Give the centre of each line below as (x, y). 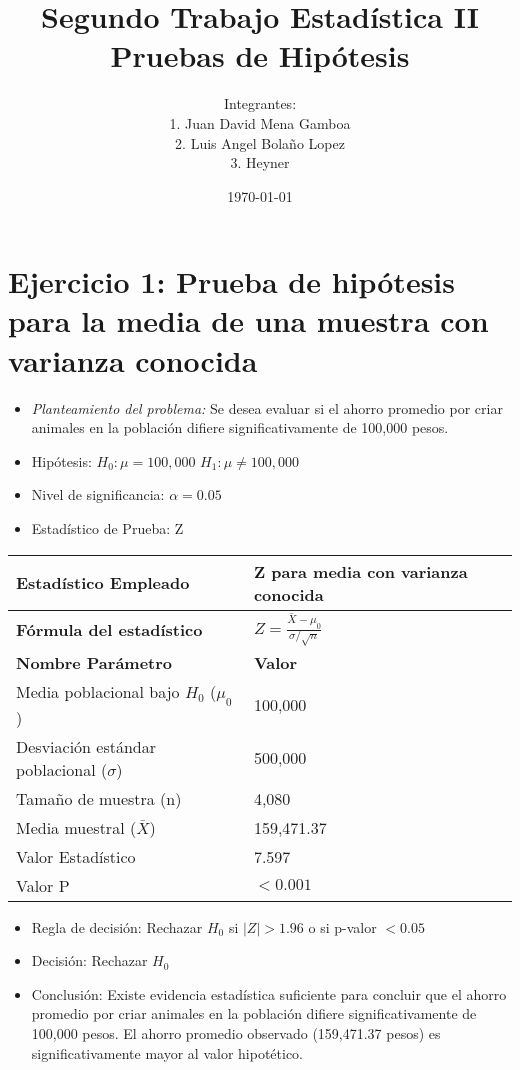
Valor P (43, 885)
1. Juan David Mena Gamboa (260, 122)
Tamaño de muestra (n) (99, 798)
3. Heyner (260, 162)
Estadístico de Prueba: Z (107, 527)
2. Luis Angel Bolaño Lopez (260, 142)
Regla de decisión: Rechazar (117, 926)
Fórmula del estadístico (109, 629)
